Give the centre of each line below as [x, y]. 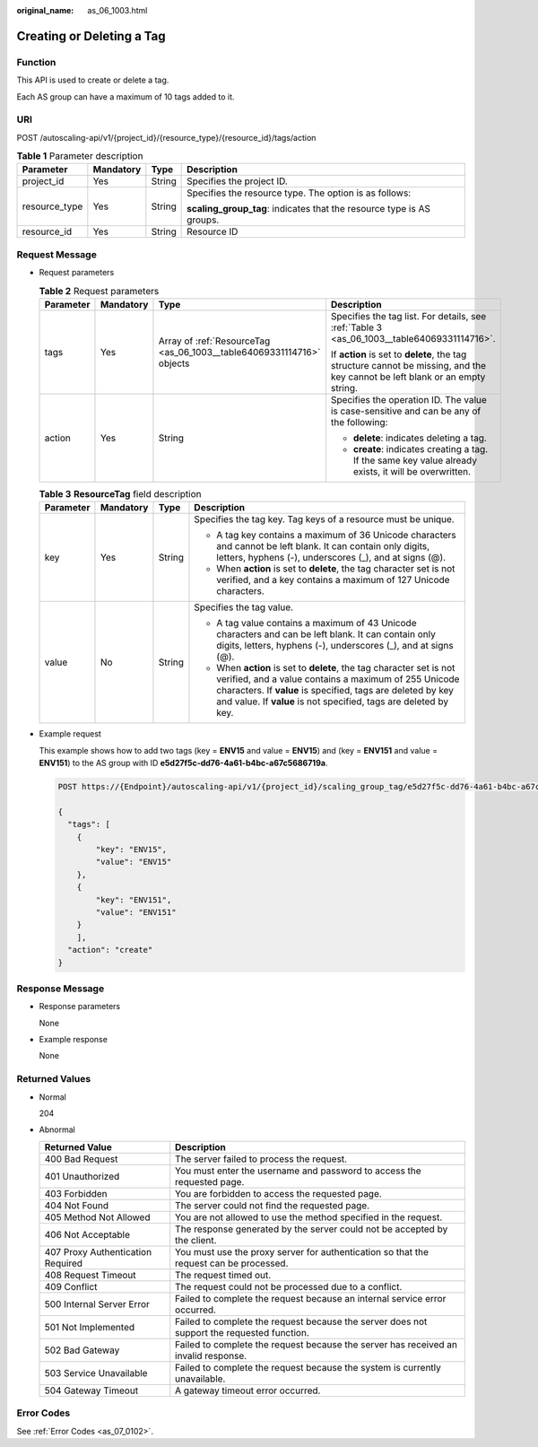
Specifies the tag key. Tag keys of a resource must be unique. [324, 519]
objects [174, 363]
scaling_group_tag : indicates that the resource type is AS [308, 209]
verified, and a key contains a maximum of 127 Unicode [333, 580]
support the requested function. [242, 1332]
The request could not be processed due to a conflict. [289, 1286]
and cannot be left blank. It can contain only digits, [323, 546]
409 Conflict [71, 1286]
